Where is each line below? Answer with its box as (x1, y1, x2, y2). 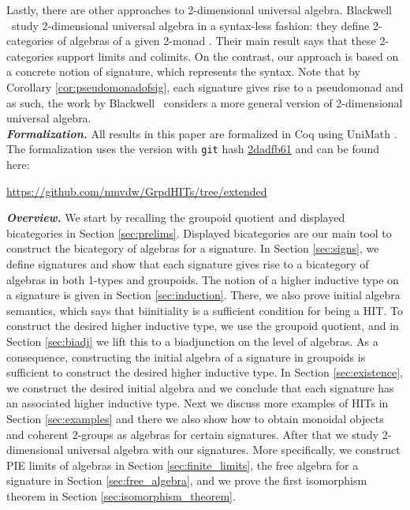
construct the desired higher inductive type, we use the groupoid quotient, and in (6, 317, 399, 334)
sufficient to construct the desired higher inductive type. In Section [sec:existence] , (6, 364, 403, 381)
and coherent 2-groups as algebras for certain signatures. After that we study (6, 426, 379, 442)
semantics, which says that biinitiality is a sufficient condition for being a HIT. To (6, 302, 403, 318)
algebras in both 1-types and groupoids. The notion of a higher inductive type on (6, 271, 399, 287)
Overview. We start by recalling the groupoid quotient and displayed (6, 209, 345, 226)
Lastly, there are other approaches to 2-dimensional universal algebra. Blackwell (6, 2, 392, 17)
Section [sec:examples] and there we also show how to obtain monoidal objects (6, 410, 384, 426)
